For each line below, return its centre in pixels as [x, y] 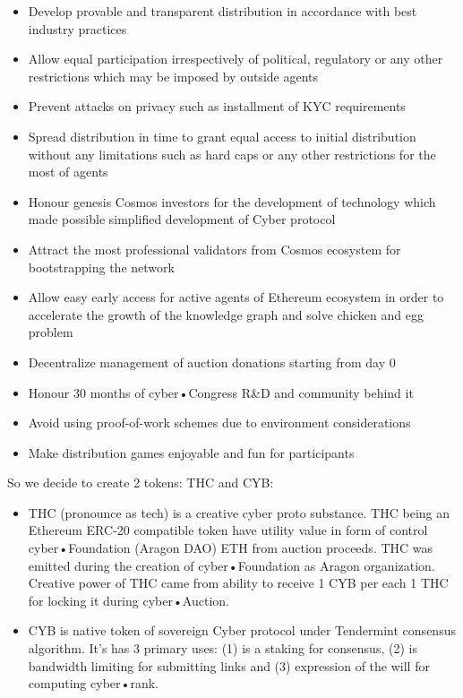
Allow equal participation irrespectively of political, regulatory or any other [236, 59]
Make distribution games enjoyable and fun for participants [191, 452]
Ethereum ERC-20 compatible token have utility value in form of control [228, 530]
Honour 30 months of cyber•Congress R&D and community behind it [221, 392]
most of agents [68, 172]
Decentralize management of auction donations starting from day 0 [212, 362]
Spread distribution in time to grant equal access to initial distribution [222, 136]
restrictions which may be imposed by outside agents [173, 76]
